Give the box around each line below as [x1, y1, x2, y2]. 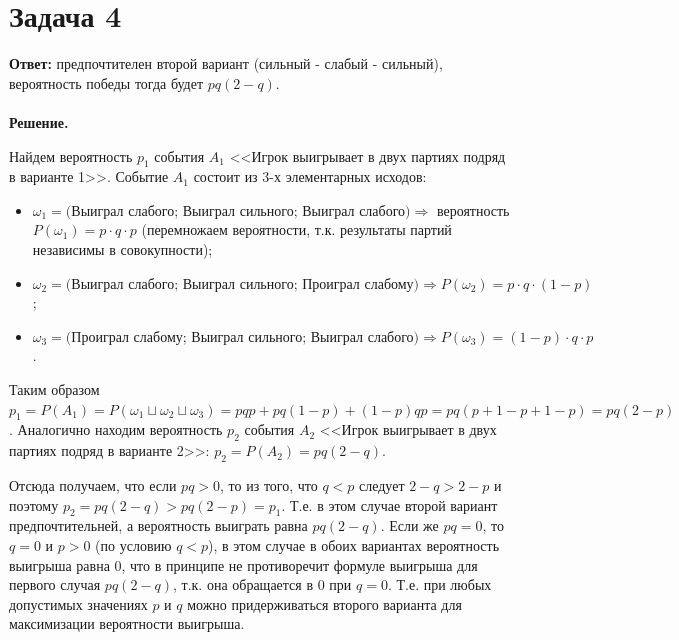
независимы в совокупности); [32, 239, 213, 260]
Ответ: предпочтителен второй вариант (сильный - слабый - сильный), [9, 53, 443, 74]
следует [359, 475, 405, 496]
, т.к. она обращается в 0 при [172, 574, 352, 595]
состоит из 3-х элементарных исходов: [193, 166, 427, 187]
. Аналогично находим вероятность [9, 419, 223, 440]
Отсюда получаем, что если [9, 475, 177, 496]
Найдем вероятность [9, 145, 133, 166]
